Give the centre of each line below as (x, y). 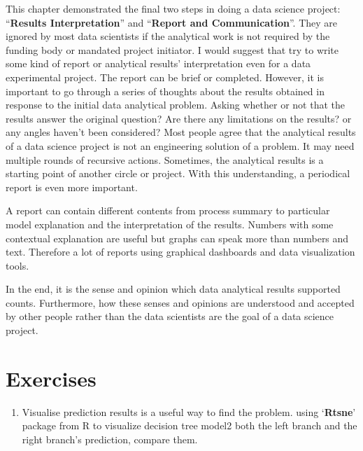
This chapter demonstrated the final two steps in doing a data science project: (173, 8)
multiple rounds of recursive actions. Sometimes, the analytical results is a (165, 159)
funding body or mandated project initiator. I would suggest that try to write (172, 49)
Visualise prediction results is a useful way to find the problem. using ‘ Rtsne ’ (189, 411)
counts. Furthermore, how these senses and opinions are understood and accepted (180, 302)
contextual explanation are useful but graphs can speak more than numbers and (177, 238)
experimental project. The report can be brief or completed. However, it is (165, 77)
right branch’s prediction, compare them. (110, 439)
